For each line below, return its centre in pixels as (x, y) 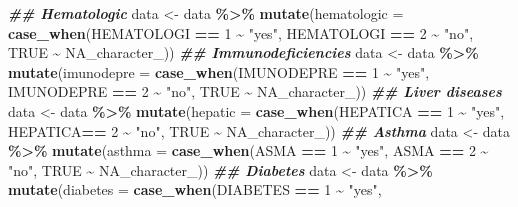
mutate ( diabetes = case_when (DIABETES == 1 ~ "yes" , (195, 189)
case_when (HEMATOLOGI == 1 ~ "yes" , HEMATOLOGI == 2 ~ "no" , (241, 32)
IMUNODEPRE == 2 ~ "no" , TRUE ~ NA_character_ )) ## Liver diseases (255, 91)
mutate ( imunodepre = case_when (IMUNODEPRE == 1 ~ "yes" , (219, 71)
